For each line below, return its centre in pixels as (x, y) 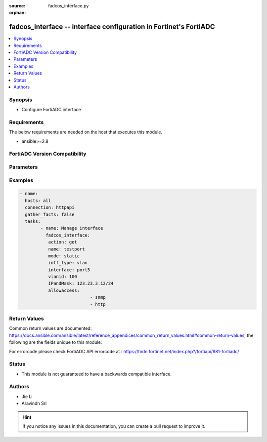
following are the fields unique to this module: (56, 342)
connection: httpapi (50, 208)
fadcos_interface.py (68, 6)
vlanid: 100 (63, 277)
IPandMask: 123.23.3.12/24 (81, 283)
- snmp (98, 297)
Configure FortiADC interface (51, 110)
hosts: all (38, 201)
